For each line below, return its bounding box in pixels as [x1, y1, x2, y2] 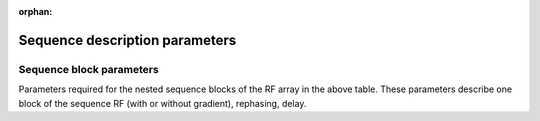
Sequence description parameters [18, 31, 237, 49]
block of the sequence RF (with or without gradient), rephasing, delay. [18, 97, 307, 109]
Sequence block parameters [18, 62, 159, 76]
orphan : [18, 6, 53, 17]
